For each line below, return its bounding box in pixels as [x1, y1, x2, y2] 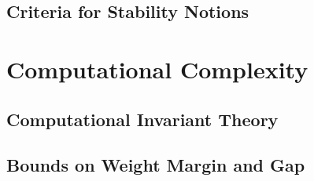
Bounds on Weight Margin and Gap [6, 153, 305, 177]
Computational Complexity [6, 52, 308, 85]
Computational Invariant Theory [6, 107, 279, 131]
